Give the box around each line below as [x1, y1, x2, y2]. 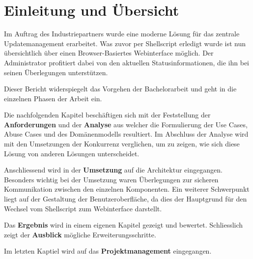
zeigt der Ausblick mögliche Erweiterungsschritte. [4, 229, 156, 239]
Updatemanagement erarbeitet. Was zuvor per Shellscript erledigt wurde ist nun [4, 38, 246, 48]
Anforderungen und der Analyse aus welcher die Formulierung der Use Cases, [4, 119, 248, 129]
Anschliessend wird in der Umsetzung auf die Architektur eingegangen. [4, 165, 223, 175]
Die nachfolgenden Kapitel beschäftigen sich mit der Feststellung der [4, 110, 211, 120]
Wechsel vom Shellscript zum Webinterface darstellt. [4, 203, 162, 213]
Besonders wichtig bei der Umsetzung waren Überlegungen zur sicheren [4, 174, 219, 184]
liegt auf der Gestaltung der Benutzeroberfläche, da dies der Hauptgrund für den [4, 194, 247, 204]
